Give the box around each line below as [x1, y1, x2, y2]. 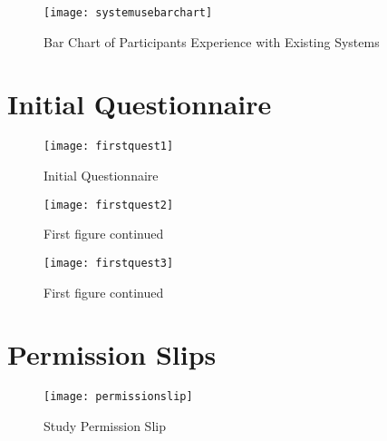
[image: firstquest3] [44, 256, 174, 269]
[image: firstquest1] [44, 140, 174, 153]
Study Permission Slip [44, 416, 166, 435]
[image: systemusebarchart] [44, 6, 213, 19]
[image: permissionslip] [44, 390, 193, 404]
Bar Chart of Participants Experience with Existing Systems [44, 32, 380, 51]
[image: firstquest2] [44, 198, 174, 211]
